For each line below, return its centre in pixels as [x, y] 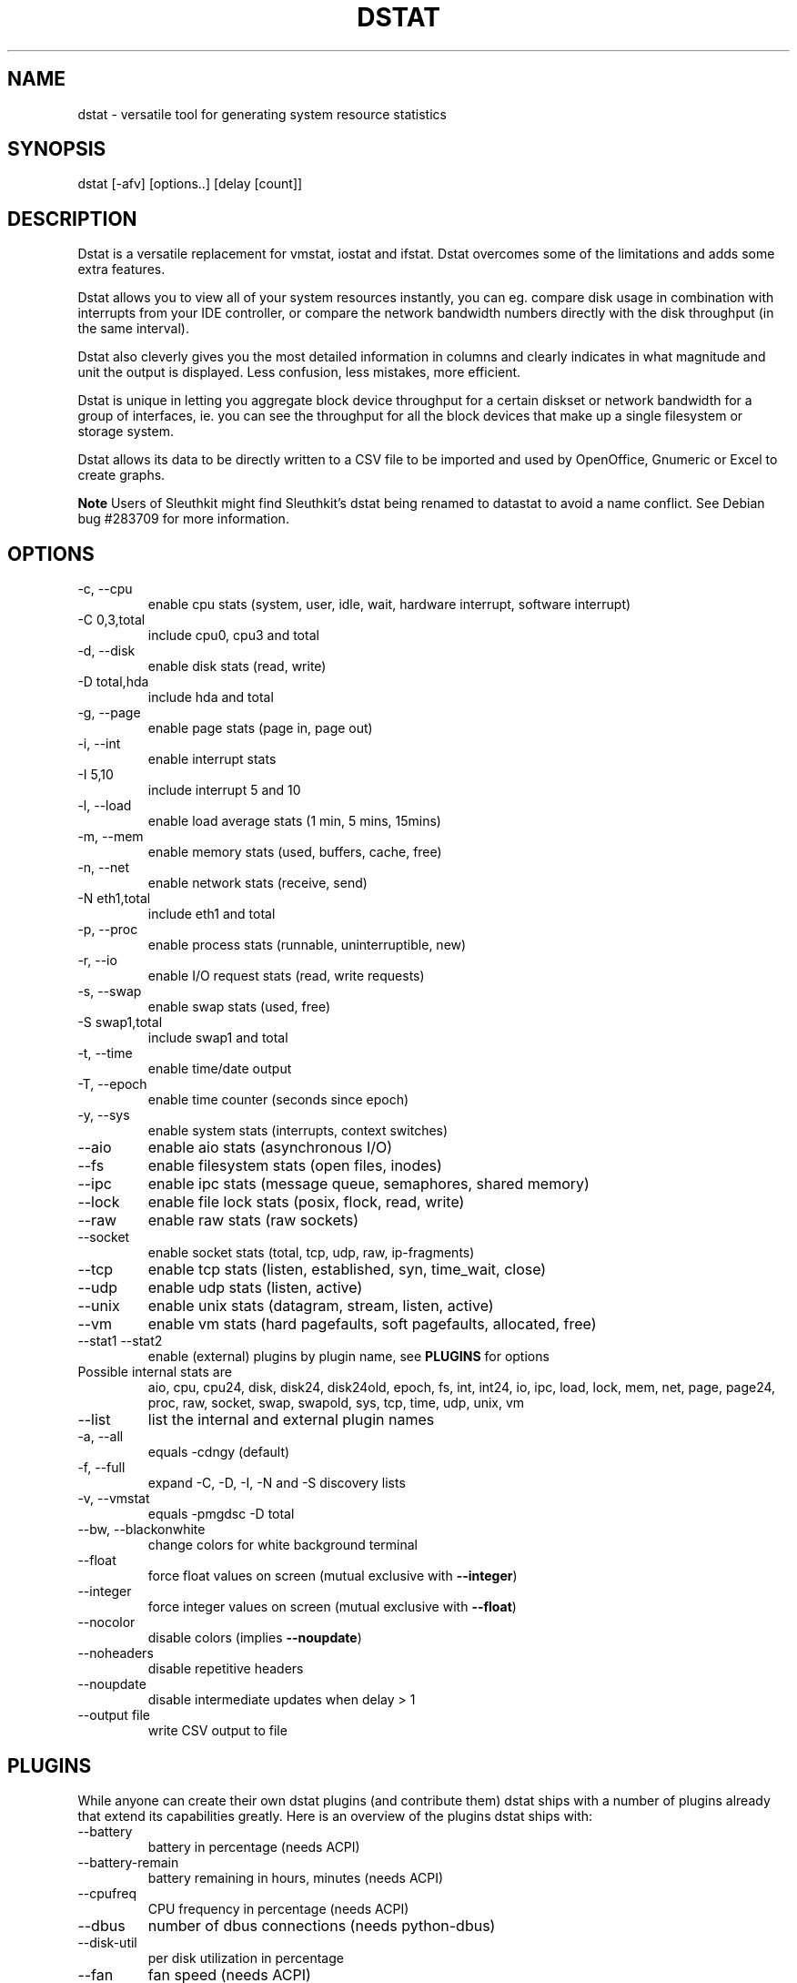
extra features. [121, 269]
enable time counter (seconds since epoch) [278, 1100]
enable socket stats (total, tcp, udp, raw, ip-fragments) [311, 1253]
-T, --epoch [112, 1084]
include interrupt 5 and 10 [224, 790]
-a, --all [101, 1437]
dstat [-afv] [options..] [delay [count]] [190, 184]
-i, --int [99, 744]
